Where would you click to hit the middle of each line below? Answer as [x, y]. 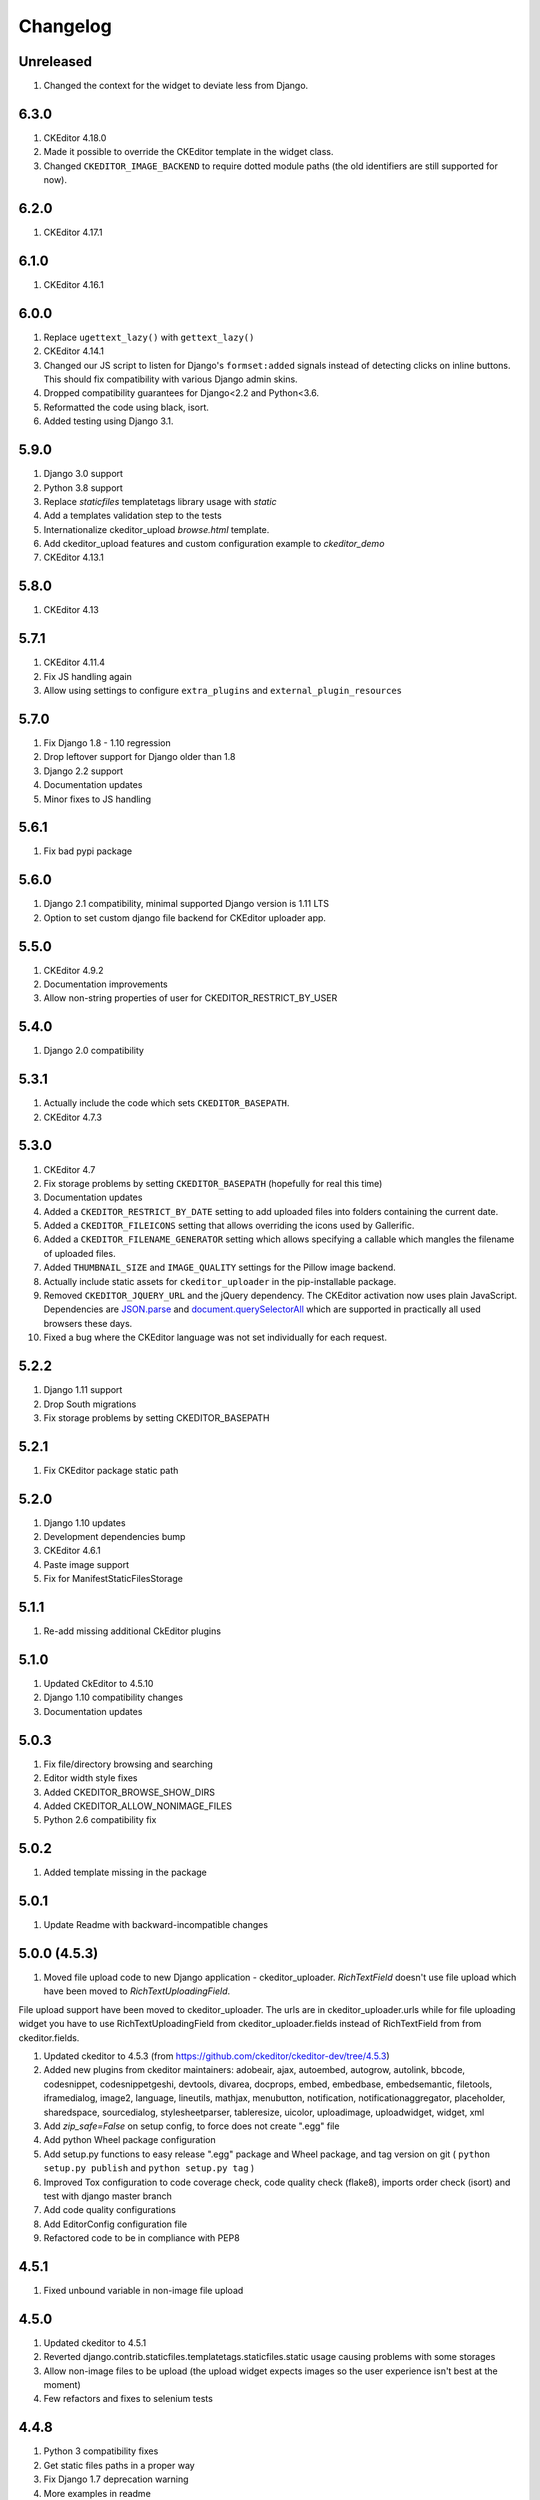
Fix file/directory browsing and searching [128, 1764]
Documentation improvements [106, 984]
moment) [62, 2385]
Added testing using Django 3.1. [108, 421]
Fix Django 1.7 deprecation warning [116, 2479]
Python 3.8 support [83, 487]
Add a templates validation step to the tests [132, 516]
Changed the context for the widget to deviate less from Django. [176, 86]
